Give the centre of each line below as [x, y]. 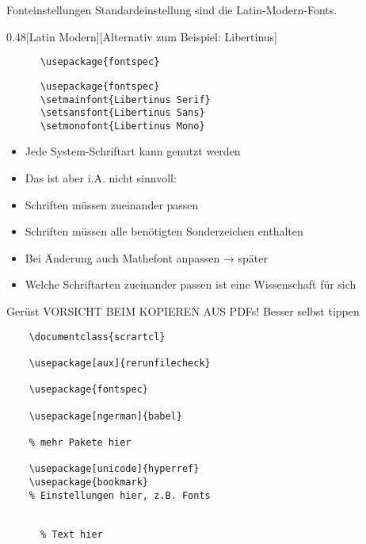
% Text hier [71, 535]
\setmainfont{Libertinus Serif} [125, 100]
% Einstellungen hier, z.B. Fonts [120, 495]
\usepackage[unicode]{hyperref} [114, 469]
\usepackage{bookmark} [88, 482]
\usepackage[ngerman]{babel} [105, 416]
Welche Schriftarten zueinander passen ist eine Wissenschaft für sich [191, 284]
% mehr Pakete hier [80, 442]
